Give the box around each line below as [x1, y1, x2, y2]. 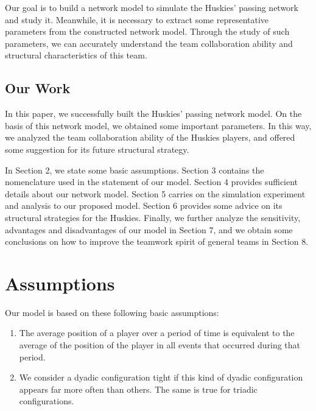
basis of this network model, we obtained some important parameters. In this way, [5, 119, 312, 132]
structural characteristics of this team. [5, 49, 147, 61]
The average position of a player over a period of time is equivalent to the [19, 326, 295, 339]
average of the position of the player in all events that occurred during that [19, 339, 300, 351]
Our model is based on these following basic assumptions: [5, 306, 219, 318]
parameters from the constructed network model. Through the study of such [5, 25, 290, 38]
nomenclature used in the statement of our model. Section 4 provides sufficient [5, 175, 298, 188]
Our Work [5, 79, 71, 97]
